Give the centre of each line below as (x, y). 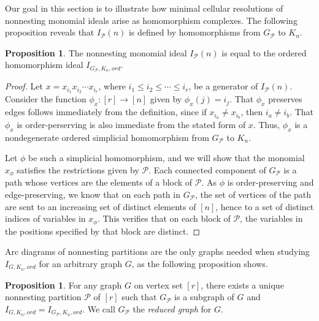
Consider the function (46, 99)
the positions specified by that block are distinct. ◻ (103, 231)
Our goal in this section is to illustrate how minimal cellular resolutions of (144, 8)
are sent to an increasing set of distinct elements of (101, 206)
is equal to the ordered (264, 52)
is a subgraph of (204, 297)
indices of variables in (45, 218)
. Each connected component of (207, 169)
